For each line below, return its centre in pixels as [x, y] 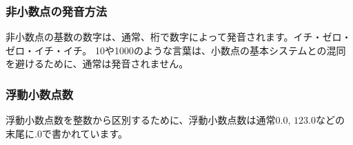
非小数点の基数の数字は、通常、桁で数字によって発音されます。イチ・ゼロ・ [179, 37]
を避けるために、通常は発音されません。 [97, 64]
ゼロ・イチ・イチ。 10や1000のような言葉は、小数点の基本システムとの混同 [176, 50]
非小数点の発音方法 [57, 11]
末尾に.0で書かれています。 [67, 133]
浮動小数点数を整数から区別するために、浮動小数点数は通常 [141, 120]
